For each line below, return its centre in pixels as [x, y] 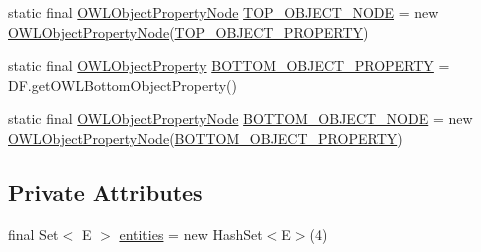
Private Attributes [105, 191]
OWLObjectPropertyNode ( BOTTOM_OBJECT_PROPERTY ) [205, 137]
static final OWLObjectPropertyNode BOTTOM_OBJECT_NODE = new [240, 118]
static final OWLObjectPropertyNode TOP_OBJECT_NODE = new [223, 12]
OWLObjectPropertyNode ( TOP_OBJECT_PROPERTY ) [188, 31]
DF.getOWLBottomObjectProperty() [122, 84]
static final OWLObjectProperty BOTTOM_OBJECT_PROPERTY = [229, 65]
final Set [33, 233]
